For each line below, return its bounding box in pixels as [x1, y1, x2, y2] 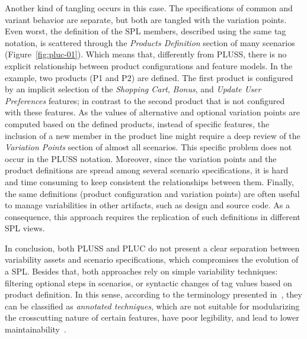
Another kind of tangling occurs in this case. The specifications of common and [5, 2, 293, 14]
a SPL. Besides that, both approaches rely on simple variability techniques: [5, 265, 278, 277]
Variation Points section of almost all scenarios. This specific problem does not [5, 141, 292, 153]
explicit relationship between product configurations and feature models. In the [5, 59, 292, 72]
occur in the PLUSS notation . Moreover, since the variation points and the [5, 152, 277, 164]
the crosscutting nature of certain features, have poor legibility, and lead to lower [5, 311, 299, 324]
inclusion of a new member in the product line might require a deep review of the [5, 129, 300, 141]
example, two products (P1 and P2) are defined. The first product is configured [5, 71, 293, 83]
